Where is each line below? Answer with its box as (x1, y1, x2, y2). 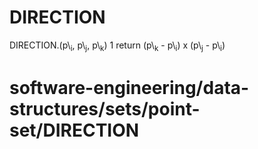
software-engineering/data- (9, 76, 250, 99)
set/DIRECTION (9, 119, 140, 141)
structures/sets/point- (9, 97, 201, 120)
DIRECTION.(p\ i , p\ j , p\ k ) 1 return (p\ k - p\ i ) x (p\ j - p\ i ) (9, 39, 226, 53)
